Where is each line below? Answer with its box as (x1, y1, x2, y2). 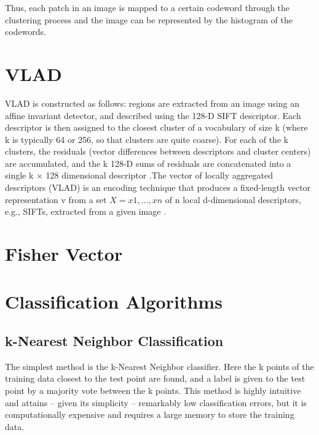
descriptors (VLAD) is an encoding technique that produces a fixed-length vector (5, 181, 311, 194)
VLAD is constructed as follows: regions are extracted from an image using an (5, 96, 299, 109)
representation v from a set (5, 193, 107, 206)
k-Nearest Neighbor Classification (5, 331, 224, 350)
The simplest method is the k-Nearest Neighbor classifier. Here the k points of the (5, 360, 314, 372)
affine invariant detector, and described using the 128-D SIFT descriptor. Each (5, 109, 301, 121)
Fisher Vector (5, 241, 123, 266)
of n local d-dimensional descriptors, (165, 193, 301, 206)
